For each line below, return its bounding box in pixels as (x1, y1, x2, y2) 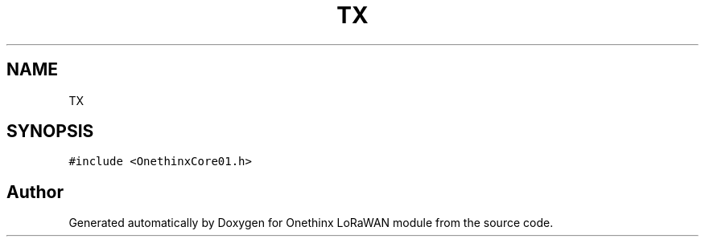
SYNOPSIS (6, 121, 94, 142)
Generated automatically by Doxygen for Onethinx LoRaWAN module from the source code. (68, 216, 554, 230)
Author (6, 181, 64, 202)
